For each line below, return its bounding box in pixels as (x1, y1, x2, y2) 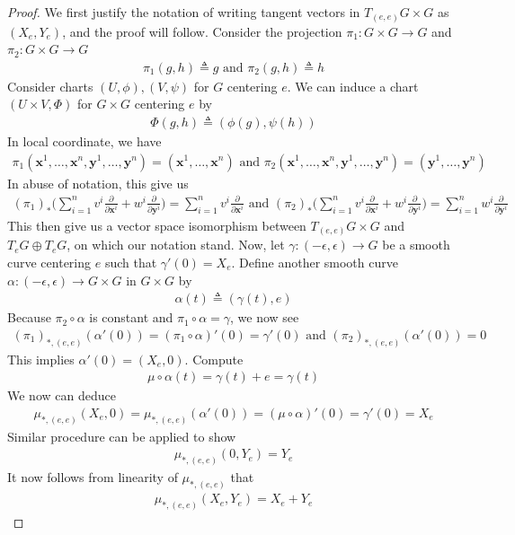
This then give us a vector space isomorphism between (7, 215, 306, 234)
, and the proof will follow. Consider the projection (62, 22, 342, 40)
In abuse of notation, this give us (7, 173, 189, 192)
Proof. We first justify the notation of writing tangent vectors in (7, 3, 360, 21)
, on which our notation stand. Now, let (67, 235, 285, 254)
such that (104, 252, 157, 271)
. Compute (184, 349, 244, 368)
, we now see (230, 308, 299, 327)
